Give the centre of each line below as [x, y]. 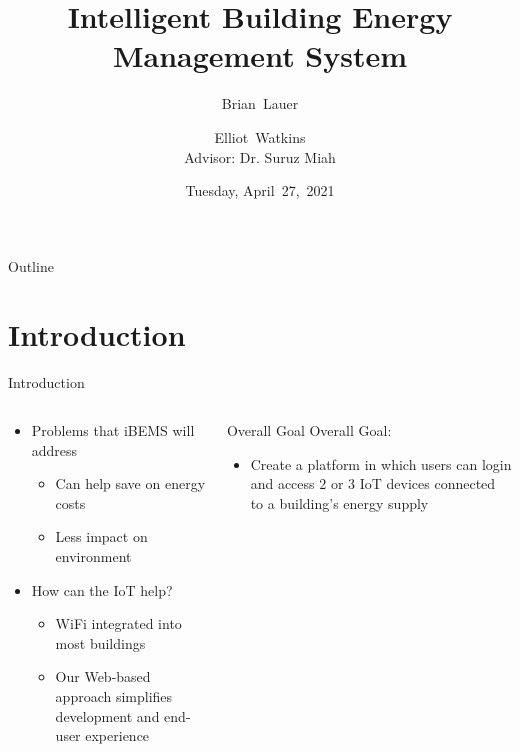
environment [93, 555]
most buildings [100, 642]
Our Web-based [103, 676]
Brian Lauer [260, 103]
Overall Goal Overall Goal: [309, 430]
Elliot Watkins [260, 136]
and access [282, 483]
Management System [260, 55]
